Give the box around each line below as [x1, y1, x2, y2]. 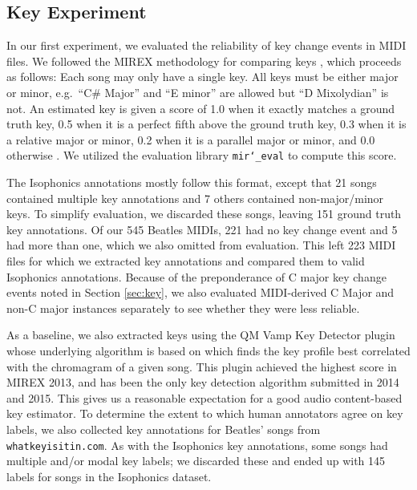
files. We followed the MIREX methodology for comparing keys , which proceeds [6, 52, 402, 69]
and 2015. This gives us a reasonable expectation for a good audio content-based [6, 389, 403, 406]
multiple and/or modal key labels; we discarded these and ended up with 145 [6, 452, 386, 469]
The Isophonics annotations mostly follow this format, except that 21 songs [6, 174, 377, 191]
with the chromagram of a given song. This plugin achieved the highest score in [6, 358, 397, 375]
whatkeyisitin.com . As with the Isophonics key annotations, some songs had [6, 436, 388, 453]
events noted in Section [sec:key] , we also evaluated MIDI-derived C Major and [6, 284, 395, 301]
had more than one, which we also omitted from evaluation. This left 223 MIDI [6, 237, 396, 253]
